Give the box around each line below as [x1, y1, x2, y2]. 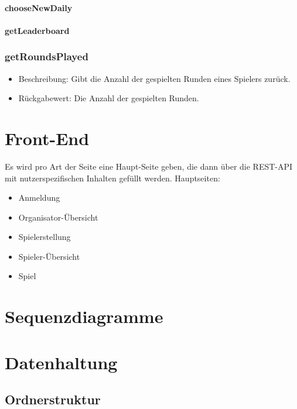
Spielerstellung [18, 231, 71, 243]
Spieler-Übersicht [18, 250, 80, 262]
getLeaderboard [5, 24, 70, 36]
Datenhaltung [5, 350, 118, 374]
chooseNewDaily [5, 1, 73, 13]
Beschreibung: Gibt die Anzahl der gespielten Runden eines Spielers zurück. [18, 72, 291, 84]
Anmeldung [18, 191, 60, 204]
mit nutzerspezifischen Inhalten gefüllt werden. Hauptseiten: [5, 171, 220, 184]
